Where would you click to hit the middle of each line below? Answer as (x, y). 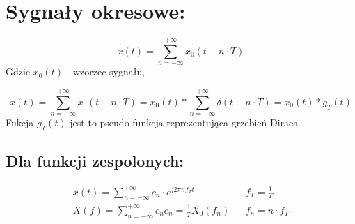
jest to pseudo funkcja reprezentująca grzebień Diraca (184, 122)
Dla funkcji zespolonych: (95, 161)
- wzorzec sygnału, (106, 72)
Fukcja (20, 122)
